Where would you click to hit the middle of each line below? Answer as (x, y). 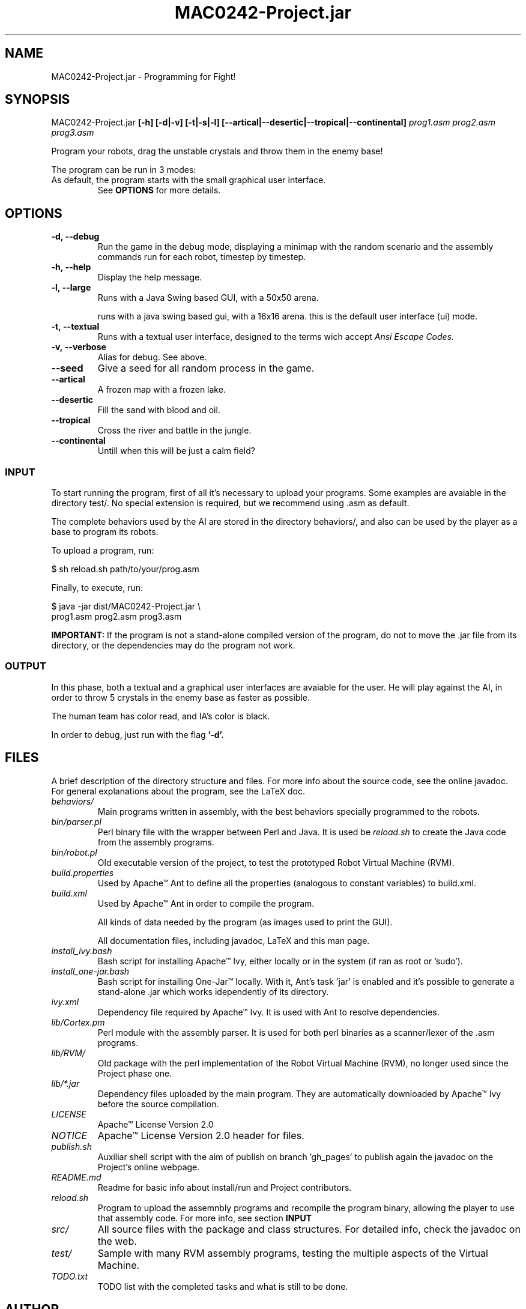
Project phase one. (135, 1073)
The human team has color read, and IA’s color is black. (161, 716)
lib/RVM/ (68, 1053)
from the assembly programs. (156, 842)
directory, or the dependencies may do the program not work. (173, 645)
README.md (76, 1177)
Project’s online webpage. (149, 1167)
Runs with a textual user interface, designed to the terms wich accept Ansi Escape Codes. (276, 337)
